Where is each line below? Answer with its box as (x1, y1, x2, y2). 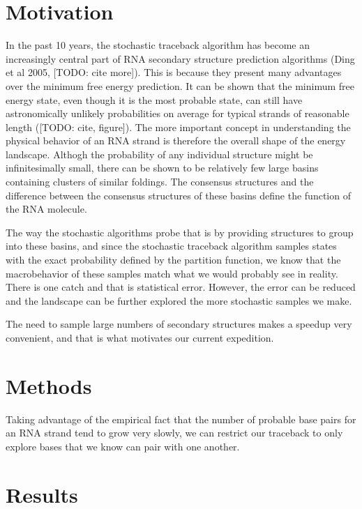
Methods (6, 371, 92, 400)
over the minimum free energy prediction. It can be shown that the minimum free (6, 78, 354, 93)
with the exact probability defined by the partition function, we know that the (6, 252, 341, 267)
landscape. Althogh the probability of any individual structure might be (6, 146, 313, 161)
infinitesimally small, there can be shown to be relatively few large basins (6, 160, 319, 175)
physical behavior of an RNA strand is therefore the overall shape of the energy (6, 133, 346, 148)
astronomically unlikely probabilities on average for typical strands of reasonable (6, 106, 349, 121)
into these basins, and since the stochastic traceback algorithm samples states (6, 238, 337, 253)
